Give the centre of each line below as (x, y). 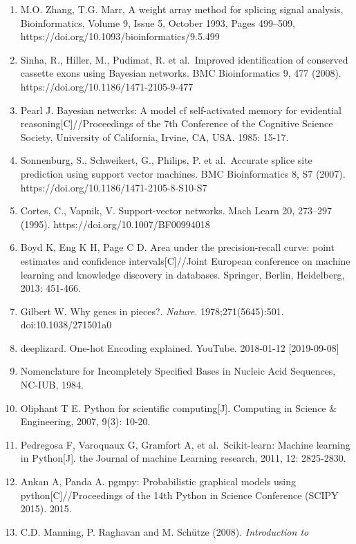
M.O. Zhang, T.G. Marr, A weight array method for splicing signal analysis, (182, 9)
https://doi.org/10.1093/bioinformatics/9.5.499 (120, 36)
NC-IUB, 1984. (52, 385)
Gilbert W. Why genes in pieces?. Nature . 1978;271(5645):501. (152, 311)
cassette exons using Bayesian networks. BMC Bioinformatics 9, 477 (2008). (181, 73)
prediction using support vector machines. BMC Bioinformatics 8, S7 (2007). (183, 173)
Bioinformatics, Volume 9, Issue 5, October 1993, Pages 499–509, (158, 22)
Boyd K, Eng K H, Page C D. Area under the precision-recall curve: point (177, 247)
